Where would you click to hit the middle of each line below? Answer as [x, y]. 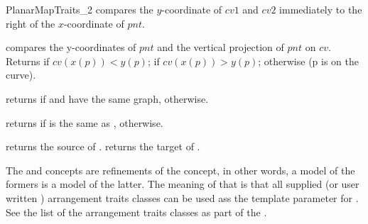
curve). [21, 75]
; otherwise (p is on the [309, 61]
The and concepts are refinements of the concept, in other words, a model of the [180, 170]
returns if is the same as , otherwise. [85, 122]
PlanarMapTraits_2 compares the [80, 9]
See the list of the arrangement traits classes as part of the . [136, 212]
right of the [31, 23]
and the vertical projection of [221, 47]
